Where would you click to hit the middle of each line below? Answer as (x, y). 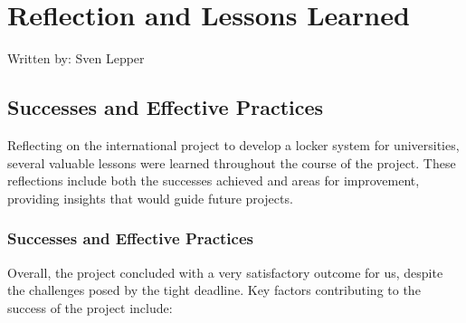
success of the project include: (90, 307)
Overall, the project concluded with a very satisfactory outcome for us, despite (225, 272)
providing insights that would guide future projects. (150, 198)
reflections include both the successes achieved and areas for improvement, (214, 180)
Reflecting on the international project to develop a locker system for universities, (233, 144)
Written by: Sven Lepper (76, 58)
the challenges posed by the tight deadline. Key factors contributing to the (214, 290)
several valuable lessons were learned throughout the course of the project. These (232, 162)
